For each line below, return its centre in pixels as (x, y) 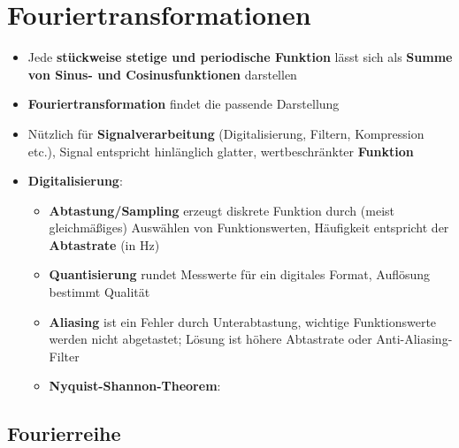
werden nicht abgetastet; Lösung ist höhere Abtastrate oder (210, 339)
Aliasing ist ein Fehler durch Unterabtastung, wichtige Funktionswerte (243, 321)
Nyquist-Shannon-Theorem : (135, 386)
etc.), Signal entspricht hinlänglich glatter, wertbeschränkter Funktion (221, 151)
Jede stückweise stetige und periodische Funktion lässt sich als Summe (240, 57)
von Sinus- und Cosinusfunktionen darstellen (162, 74)
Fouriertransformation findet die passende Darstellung (184, 104)
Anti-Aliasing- (414, 339)
